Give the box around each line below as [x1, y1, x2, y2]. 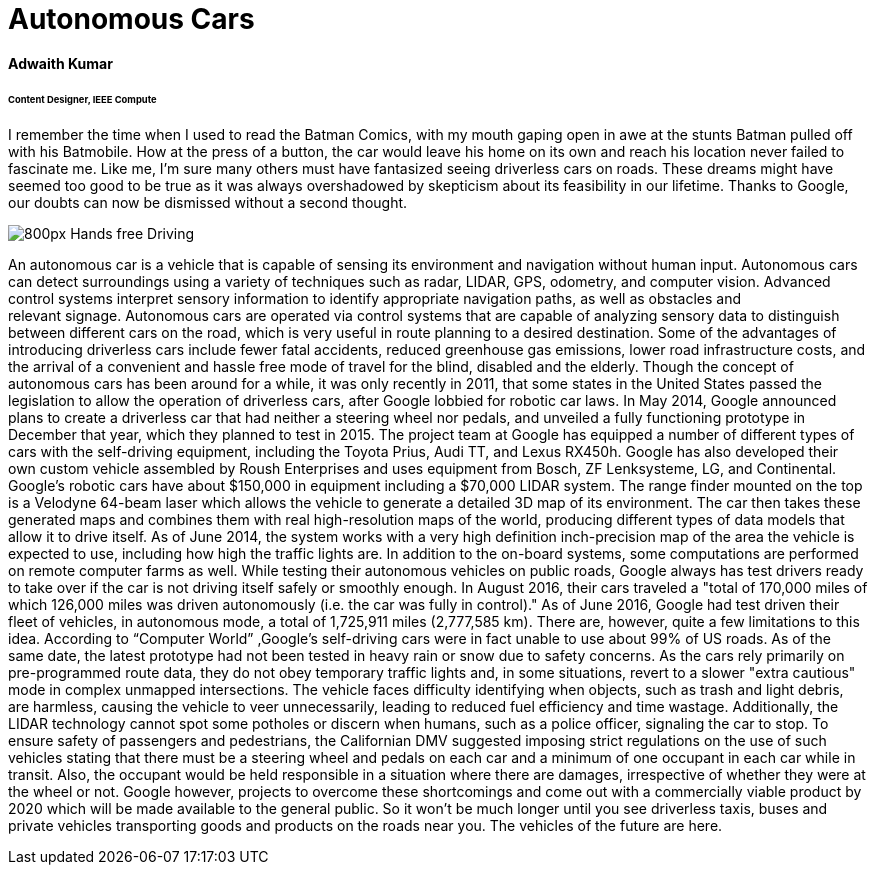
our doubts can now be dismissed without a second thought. [8, 194, 408, 212]
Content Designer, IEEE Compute [8, 93, 157, 105]
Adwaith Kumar [8, 54, 113, 72]
